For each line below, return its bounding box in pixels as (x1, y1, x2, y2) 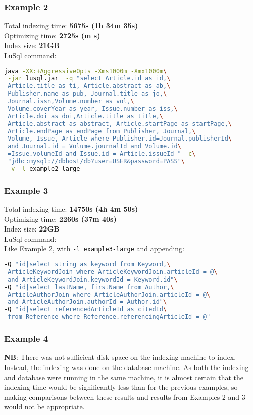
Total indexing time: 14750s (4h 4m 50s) (4, 204, 138, 214)
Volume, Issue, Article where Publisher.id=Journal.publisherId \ (8, 135, 232, 143)
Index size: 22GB (4, 223, 60, 234)
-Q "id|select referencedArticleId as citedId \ (4, 306, 167, 313)
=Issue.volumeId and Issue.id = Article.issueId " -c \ (8, 150, 196, 158)
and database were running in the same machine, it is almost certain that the (4, 372, 244, 382)
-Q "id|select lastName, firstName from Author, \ (4, 283, 174, 291)
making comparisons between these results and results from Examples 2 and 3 (4, 391, 245, 402)
